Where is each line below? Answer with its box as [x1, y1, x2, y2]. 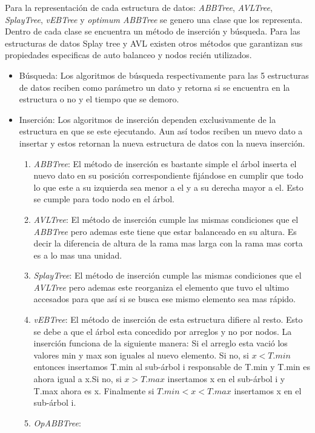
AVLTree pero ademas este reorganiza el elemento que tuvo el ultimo [33, 280, 289, 293]
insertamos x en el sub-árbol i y [167, 372, 285, 385]
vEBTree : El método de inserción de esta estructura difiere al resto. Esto [33, 313, 303, 326]
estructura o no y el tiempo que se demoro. [19, 93, 179, 105]
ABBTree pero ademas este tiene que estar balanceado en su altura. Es [33, 225, 297, 237]
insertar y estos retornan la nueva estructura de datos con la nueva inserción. [19, 136, 305, 149]
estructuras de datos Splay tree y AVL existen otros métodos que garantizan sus [5, 36, 303, 49]
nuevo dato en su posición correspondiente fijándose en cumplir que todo [33, 169, 303, 182]
